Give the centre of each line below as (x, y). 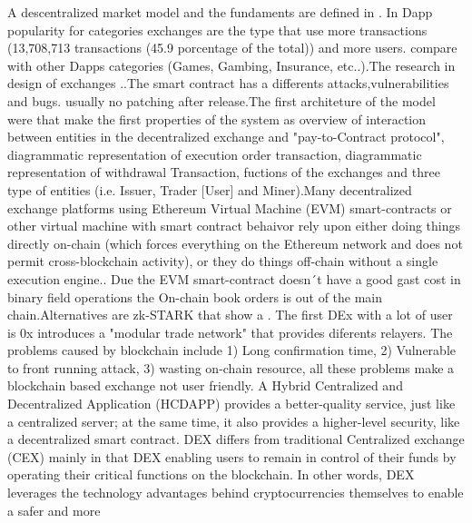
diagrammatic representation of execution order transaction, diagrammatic (215, 154)
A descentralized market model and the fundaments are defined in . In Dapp (220, 12)
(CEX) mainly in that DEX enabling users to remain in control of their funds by (232, 456)
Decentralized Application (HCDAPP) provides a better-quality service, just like (231, 404)
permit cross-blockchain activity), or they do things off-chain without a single (223, 261)
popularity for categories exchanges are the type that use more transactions (217, 30)
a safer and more (54, 510)
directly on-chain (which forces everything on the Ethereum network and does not (235, 243)
